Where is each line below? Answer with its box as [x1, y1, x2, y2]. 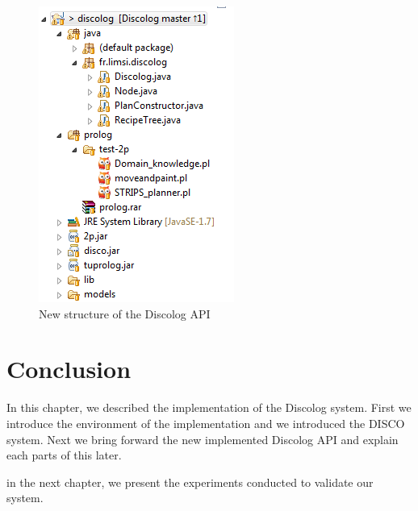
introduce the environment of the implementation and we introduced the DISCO [6, 414, 405, 431]
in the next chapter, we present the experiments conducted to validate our [6, 473, 374, 490]
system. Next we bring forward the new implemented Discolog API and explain [6, 430, 399, 447]
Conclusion [6, 352, 132, 385]
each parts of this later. [6, 447, 122, 463]
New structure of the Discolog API [39, 305, 211, 322]
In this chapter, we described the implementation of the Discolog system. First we [6, 399, 412, 416]
